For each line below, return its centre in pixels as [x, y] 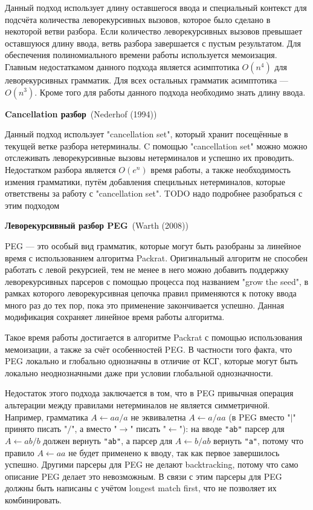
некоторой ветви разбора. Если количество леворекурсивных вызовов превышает [154, 31]
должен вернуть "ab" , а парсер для [108, 440]
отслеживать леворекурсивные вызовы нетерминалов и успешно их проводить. [150, 158]
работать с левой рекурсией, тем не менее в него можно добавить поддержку [147, 270]
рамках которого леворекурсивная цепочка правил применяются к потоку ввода [151, 293]
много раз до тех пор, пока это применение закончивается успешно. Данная [145, 305]
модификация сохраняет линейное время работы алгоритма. [115, 317]
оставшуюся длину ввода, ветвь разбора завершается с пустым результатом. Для [153, 43]
